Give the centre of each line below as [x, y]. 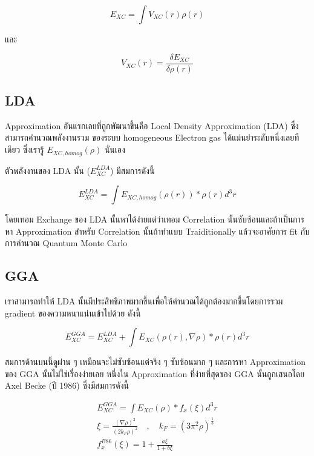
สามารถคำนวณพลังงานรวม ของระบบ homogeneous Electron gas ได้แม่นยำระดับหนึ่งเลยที [152, 137]
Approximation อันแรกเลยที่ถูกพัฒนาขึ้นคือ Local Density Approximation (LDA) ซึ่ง [152, 125]
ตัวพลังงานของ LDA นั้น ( [47, 170]
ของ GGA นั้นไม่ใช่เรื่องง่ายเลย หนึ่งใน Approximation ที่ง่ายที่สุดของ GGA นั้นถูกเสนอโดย [155, 373]
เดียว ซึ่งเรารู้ [25, 149]
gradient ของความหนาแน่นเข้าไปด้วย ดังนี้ [73, 313]
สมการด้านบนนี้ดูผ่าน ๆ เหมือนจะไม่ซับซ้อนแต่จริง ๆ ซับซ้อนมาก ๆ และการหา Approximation [155, 362]
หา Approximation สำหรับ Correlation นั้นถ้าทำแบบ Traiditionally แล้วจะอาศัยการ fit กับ [157, 231]
